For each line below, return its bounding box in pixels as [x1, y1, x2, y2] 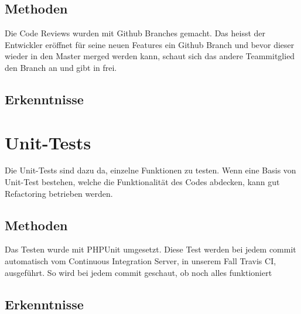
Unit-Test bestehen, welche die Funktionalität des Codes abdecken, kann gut [5, 176, 280, 188]
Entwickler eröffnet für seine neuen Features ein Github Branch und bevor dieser [5, 38, 295, 50]
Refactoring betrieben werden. [5, 187, 113, 199]
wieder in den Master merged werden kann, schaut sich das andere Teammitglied [5, 50, 295, 62]
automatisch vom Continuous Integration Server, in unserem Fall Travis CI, [5, 255, 276, 267]
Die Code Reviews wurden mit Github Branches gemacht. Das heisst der [5, 27, 266, 39]
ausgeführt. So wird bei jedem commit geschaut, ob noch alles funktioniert [5, 266, 272, 278]
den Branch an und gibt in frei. [5, 61, 117, 73]
